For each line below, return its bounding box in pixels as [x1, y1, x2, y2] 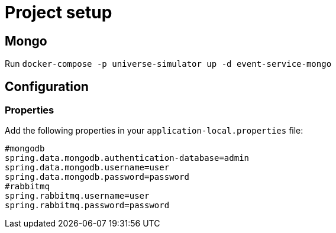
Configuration [5, 79, 89, 94]
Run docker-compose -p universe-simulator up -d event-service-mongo [5, 59, 332, 69]
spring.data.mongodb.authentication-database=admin [5, 153, 250, 163]
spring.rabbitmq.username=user [5, 191, 150, 201]
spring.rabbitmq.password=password [5, 200, 170, 211]
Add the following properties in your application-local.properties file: [5, 125, 303, 136]
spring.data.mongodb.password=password [5, 172, 189, 182]
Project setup [5, 2, 112, 22]
